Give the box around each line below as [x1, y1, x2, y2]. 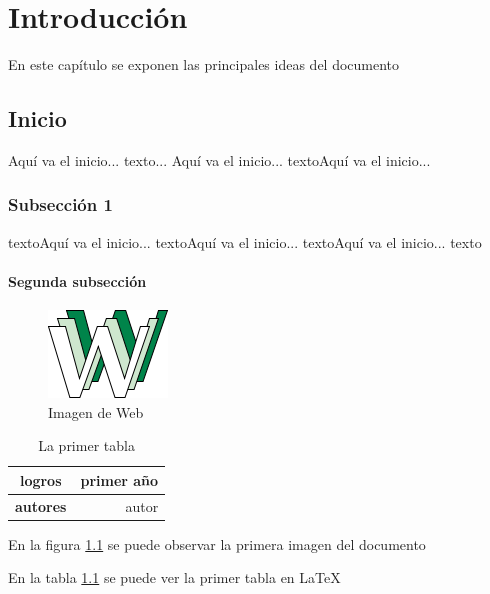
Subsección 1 [8, 192, 113, 217]
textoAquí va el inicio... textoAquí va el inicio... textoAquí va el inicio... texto [8, 231, 482, 252]
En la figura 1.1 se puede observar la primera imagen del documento [8, 533, 426, 554]
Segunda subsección [8, 270, 147, 291]
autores [15, 495, 67, 516]
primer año [80, 469, 159, 490]
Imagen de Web [48, 401, 144, 422]
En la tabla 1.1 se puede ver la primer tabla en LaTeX [8, 567, 341, 588]
